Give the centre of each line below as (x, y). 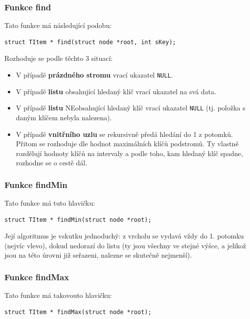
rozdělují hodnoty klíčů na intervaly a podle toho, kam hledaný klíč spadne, (129, 153)
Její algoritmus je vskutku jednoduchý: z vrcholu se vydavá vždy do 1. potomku (124, 236)
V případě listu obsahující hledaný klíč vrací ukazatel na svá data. (116, 91)
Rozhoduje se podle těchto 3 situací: (59, 58)
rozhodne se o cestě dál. (52, 163)
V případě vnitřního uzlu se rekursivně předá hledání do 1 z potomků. (124, 134)
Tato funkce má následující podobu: (58, 25)
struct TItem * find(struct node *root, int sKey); (90, 42)
